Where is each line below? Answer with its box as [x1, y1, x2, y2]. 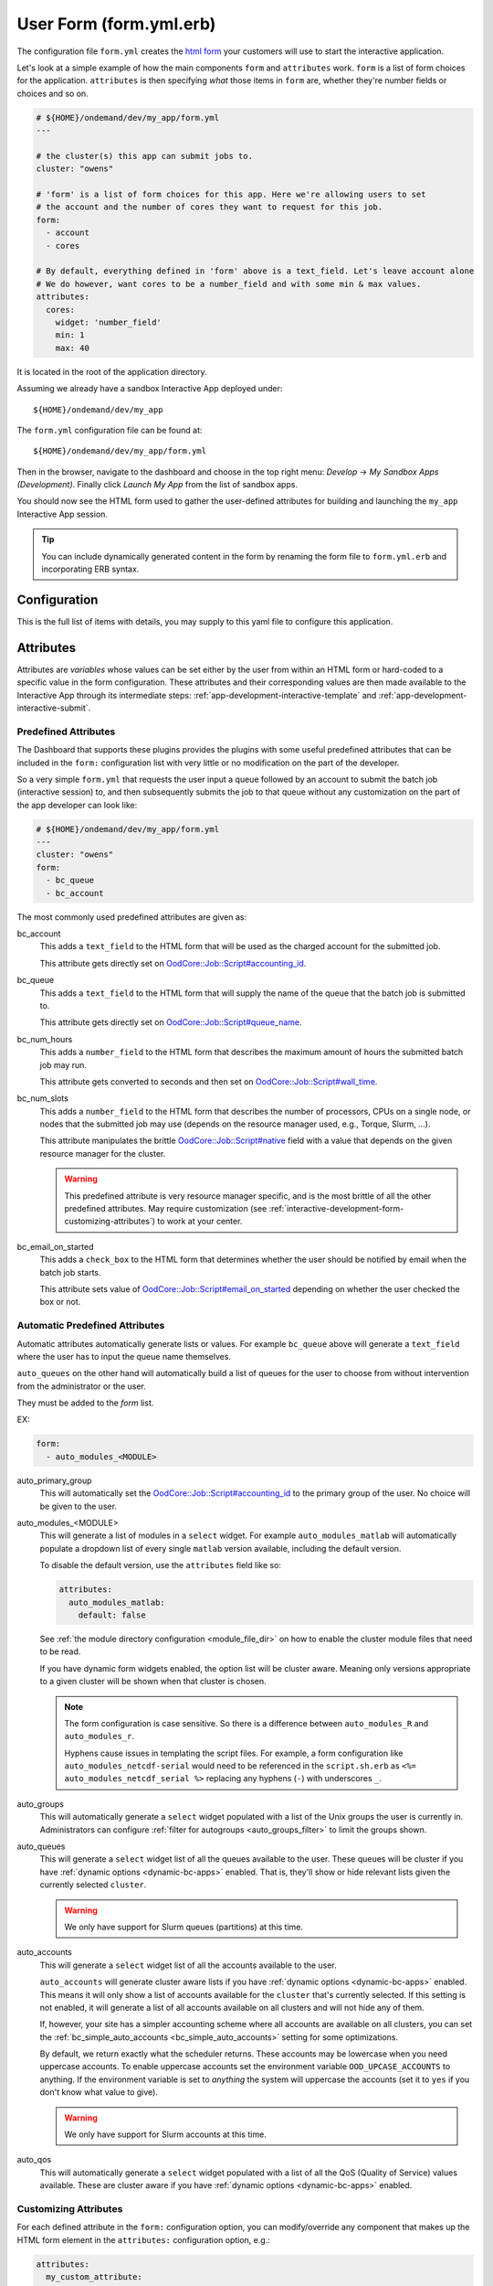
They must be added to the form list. [16, 1397, 154, 1408]
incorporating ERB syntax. [41, 563, 140, 575]
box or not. [39, 1297, 81, 1308]
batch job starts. [39, 1266, 101, 1277]
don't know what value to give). [39, 2087, 159, 2098]
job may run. [39, 1059, 87, 1070]
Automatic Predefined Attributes [16, 1319, 165, 1332]
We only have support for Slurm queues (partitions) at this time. [64, 1921, 304, 1932]
